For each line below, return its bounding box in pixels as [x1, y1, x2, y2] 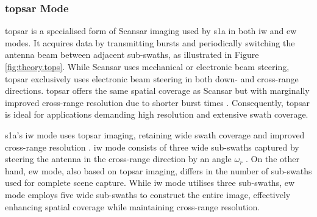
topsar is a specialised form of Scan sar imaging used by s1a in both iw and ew [5, 24, 297, 37]
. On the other [246, 152, 299, 165]
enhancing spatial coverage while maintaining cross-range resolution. [5, 200, 260, 213]
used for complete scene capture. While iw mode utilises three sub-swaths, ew [5, 176, 295, 189]
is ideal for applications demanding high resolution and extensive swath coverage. [5, 108, 308, 121]
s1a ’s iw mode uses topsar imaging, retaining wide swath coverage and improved [5, 128, 305, 141]
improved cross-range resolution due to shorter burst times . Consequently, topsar [5, 96, 310, 108]
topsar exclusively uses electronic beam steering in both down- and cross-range [5, 72, 299, 85]
